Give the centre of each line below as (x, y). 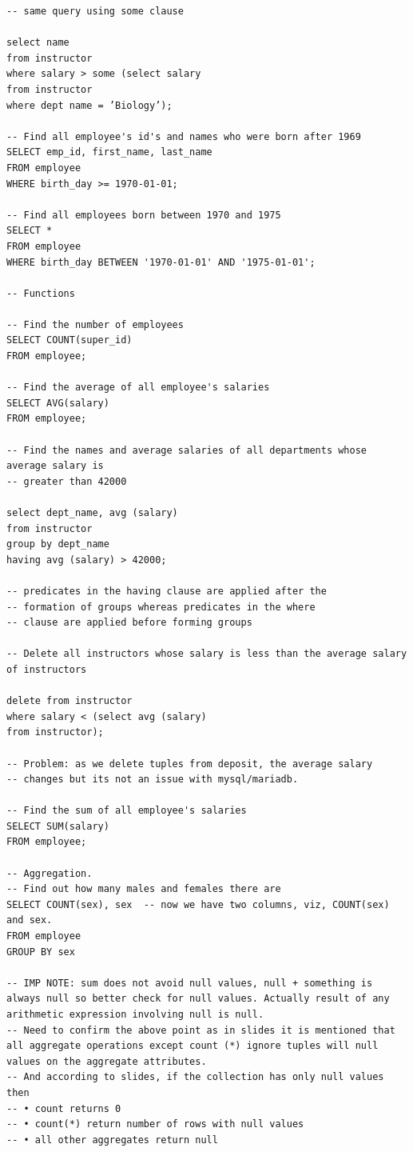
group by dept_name (58, 544)
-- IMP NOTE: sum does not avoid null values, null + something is (190, 983)
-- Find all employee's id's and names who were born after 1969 (184, 136)
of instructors (47, 669)
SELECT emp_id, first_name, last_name (109, 152)
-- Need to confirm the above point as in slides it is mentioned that (201, 1030)
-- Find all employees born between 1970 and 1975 (144, 215)
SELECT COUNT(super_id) (69, 340)
